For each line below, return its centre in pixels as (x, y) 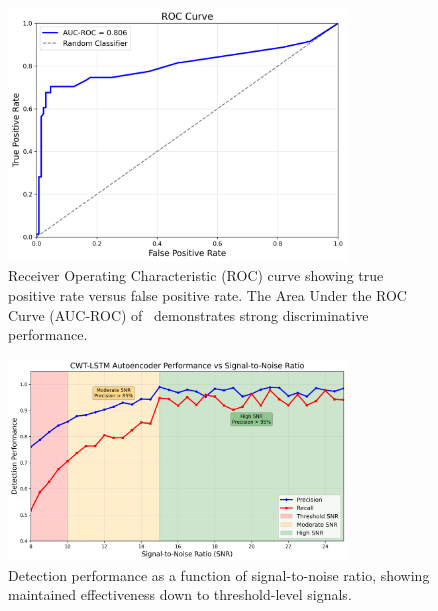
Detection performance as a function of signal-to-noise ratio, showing (219, 574)
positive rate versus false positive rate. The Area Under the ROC (207, 294)
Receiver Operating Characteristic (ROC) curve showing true (196, 275)
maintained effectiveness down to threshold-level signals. (180, 594)
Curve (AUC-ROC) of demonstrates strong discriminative (188, 314)
